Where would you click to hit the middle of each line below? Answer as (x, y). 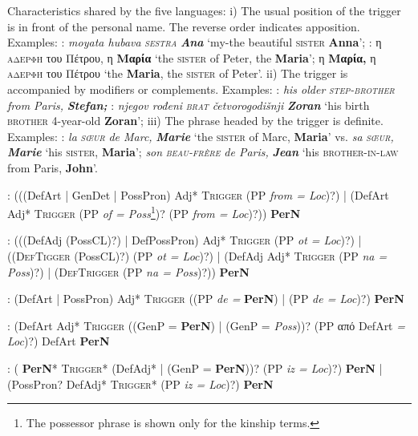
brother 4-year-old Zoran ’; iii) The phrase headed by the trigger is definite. (195, 121)
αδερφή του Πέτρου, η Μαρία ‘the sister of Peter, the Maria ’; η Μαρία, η (192, 57)
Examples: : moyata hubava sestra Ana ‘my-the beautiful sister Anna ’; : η (195, 42)
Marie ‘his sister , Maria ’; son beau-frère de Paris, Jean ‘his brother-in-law (203, 152)
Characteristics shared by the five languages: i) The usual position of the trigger (204, 10)
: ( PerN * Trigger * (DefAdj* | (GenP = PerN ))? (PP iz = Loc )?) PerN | (195, 367)
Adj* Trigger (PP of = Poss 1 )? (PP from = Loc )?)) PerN (154, 212)
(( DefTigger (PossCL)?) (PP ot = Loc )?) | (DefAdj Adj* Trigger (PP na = (197, 255)
